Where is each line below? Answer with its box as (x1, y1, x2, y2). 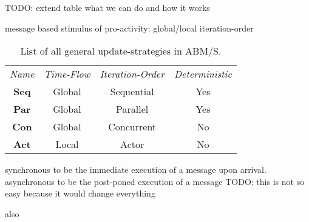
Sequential (110, 84, 154, 99)
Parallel (116, 102, 149, 116)
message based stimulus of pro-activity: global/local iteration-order (5, 21, 254, 34)
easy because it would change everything (5, 187, 155, 200)
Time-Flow (44, 67, 90, 81)
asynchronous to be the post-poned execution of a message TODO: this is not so (5, 175, 305, 187)
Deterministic (174, 67, 232, 81)
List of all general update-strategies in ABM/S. (20, 44, 222, 58)
